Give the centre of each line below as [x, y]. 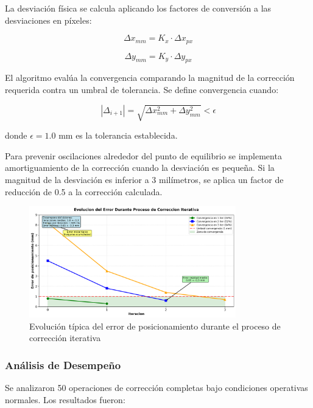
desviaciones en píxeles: [48, 20]
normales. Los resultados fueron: [65, 399]
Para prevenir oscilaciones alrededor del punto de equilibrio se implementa [143, 155]
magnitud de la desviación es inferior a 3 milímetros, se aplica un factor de [144, 179]
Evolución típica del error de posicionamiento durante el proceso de [155, 326]
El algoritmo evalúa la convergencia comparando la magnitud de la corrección [150, 78]
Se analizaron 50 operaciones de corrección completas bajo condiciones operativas [156, 387]
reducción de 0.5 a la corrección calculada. [84, 191]
